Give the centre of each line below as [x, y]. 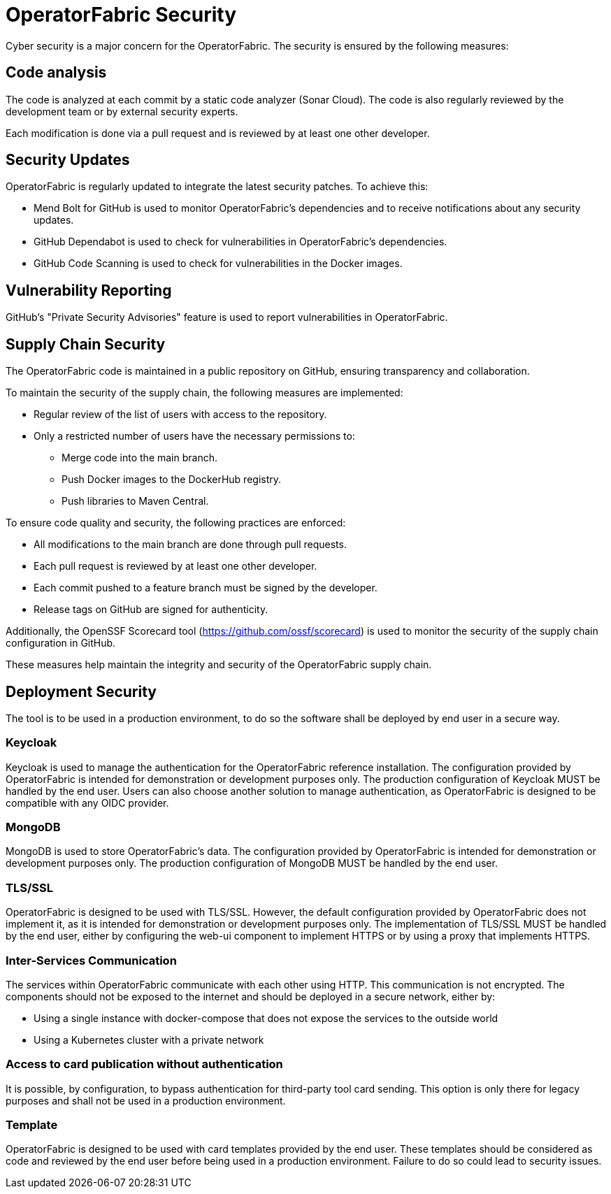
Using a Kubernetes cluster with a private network [149, 1040]
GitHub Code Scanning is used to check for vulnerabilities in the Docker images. [218, 264]
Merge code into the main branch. [140, 458]
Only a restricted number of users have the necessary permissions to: [194, 436]
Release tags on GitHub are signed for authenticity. [151, 610]
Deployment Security [81, 691]
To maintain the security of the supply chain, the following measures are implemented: [204, 393]
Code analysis [56, 73]
